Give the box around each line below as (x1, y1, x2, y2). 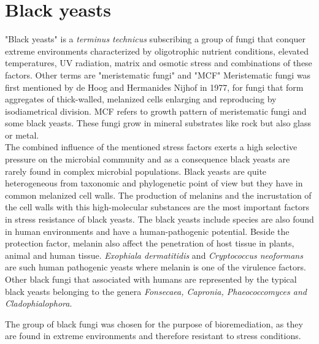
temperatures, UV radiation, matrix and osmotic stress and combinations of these (5, 56, 312, 69)
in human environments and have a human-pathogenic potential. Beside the (5, 224, 290, 237)
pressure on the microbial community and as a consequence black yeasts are (5, 153, 290, 166)
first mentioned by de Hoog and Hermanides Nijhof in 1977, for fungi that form (5, 80, 304, 93)
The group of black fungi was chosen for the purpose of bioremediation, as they (5, 317, 303, 330)
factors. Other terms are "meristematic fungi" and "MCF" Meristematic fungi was (5, 68, 311, 81)
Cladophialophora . (5, 297, 72, 310)
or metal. (5, 128, 39, 141)
